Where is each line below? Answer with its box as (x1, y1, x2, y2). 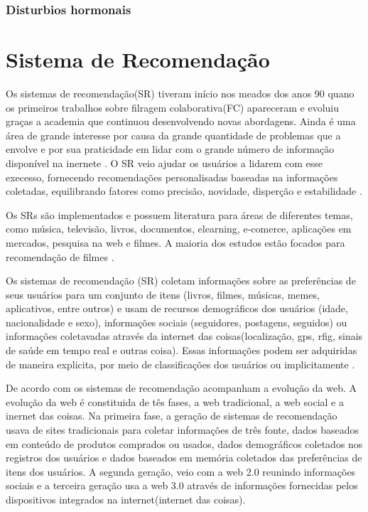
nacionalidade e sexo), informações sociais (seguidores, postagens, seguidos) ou (6, 314, 347, 329)
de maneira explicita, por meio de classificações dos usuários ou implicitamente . (6, 356, 355, 371)
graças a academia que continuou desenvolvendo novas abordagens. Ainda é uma (6, 114, 356, 129)
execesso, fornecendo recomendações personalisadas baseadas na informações (6, 169, 338, 184)
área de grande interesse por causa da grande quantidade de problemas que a (6, 127, 341, 142)
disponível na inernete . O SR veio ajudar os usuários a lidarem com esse (6, 155, 323, 170)
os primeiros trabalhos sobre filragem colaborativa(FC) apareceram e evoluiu (6, 100, 340, 114)
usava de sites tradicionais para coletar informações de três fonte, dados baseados (6, 422, 359, 437)
